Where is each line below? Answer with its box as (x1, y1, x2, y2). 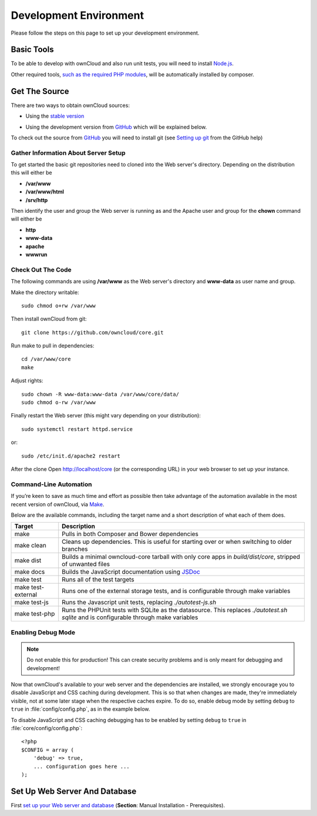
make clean (14, 541, 46, 550)
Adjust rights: (11, 377, 43, 384)
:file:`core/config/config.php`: (11, 724, 83, 731)
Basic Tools (11, 45, 54, 55)
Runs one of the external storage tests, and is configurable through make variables (62, 587, 291, 595)
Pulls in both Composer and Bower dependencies (62, 530, 199, 538)
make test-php (14, 610, 55, 618)
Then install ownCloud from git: (11, 315, 87, 323)
